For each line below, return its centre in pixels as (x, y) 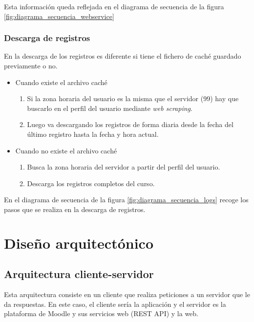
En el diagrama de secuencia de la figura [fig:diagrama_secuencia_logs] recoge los (126, 200)
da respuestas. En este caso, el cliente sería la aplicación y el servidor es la (115, 304)
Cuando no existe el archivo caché (66, 150)
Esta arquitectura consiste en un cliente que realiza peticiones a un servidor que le (127, 294)
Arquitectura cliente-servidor (79, 274)
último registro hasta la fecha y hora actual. (93, 134)
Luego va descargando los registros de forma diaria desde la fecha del (130, 124)
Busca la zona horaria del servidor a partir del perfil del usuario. (124, 167)
